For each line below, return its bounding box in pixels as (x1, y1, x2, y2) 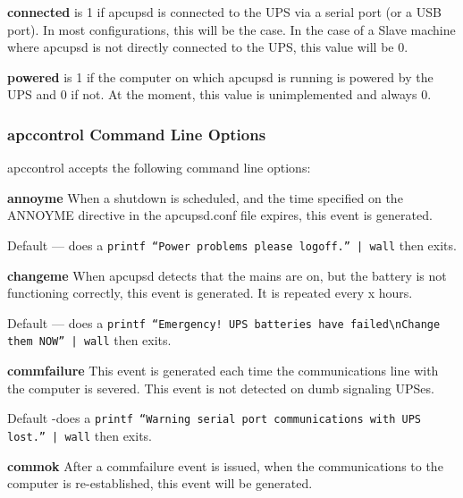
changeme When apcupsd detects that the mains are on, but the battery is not (7, 266, 447, 284)
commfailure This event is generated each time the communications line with (7, 361, 439, 380)
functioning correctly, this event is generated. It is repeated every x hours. (7, 283, 413, 302)
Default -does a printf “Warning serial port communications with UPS (7, 409, 421, 427)
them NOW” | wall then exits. (7, 331, 172, 350)
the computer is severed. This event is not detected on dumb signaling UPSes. (7, 378, 434, 397)
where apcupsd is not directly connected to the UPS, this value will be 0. (7, 38, 408, 56)
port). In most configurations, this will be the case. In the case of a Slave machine (7, 20, 456, 38)
